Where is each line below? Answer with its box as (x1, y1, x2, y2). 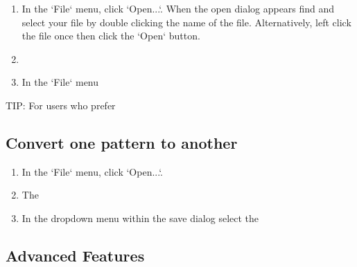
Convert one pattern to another (6, 131, 238, 153)
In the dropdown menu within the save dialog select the (21, 210, 259, 225)
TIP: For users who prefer (6, 98, 116, 112)
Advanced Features (6, 244, 145, 266)
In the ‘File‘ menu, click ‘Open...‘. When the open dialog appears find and (21, 1, 335, 15)
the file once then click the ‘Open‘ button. (21, 28, 200, 43)
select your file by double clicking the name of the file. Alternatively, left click (21, 15, 351, 29)
